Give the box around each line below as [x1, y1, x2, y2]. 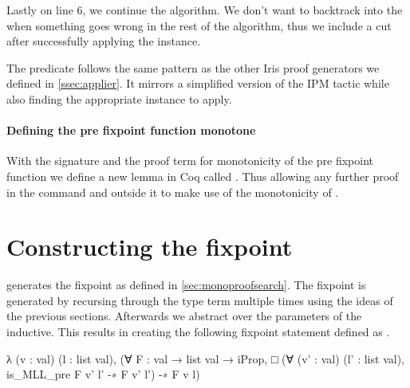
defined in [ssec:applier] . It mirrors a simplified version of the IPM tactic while [6, 75, 389, 92]
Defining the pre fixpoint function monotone [6, 122, 256, 139]
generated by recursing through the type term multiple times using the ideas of [6, 292, 393, 308]
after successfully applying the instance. [6, 33, 201, 49]
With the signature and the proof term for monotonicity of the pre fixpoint [6, 152, 373, 169]
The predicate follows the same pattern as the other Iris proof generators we [6, 59, 380, 76]
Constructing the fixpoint [6, 230, 293, 263]
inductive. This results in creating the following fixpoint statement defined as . [6, 323, 390, 340]
